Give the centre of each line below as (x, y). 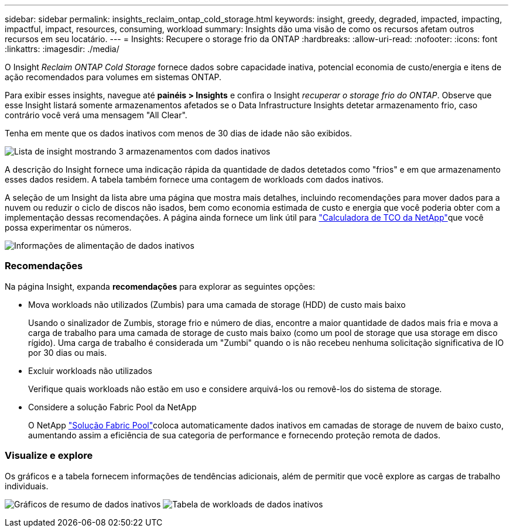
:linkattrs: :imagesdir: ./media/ (62, 49)
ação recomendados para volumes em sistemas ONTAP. (113, 77)
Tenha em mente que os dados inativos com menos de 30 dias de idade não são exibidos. (178, 133)
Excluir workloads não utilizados (90, 370)
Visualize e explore (49, 456)
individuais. (27, 486)
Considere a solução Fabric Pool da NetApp (112, 407)
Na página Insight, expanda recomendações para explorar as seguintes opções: (160, 286)
